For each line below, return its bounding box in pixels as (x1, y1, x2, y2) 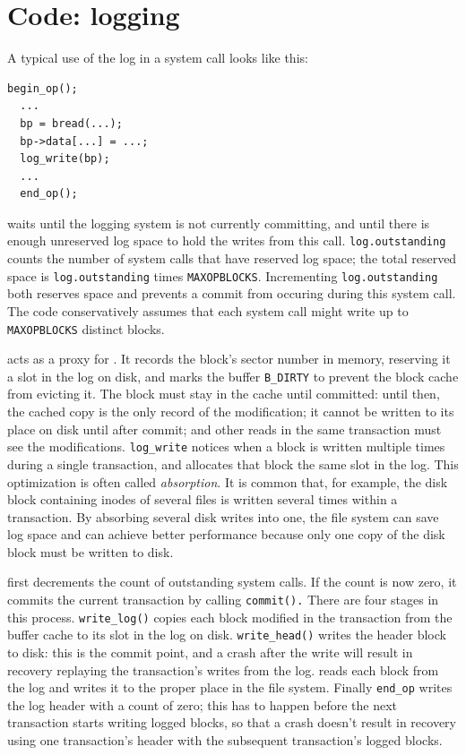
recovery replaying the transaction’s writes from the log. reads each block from (7, 660, 439, 679)
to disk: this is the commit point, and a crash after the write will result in (7, 643, 413, 662)
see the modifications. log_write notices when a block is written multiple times (7, 437, 445, 456)
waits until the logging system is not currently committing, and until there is (7, 213, 430, 232)
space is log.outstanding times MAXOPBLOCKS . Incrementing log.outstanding (7, 266, 438, 285)
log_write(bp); (20, 152, 110, 166)
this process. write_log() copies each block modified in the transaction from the (7, 607, 453, 626)
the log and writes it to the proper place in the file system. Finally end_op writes (7, 678, 453, 697)
